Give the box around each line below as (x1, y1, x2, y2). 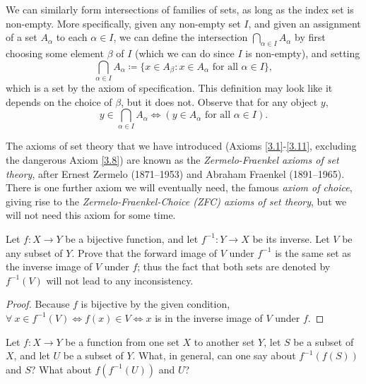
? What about (30, 361, 92, 376)
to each (56, 30, 88, 44)
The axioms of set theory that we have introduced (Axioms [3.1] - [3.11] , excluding (6, 138, 357, 153)
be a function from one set (65, 334, 179, 349)
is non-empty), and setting (245, 45, 360, 60)
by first (295, 30, 326, 44)
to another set (194, 334, 255, 349)
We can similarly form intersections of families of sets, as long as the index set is (6, 2, 354, 16)
